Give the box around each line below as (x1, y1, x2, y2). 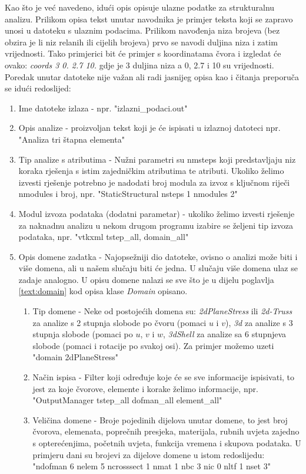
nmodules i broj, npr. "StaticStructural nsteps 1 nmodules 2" (18, 187, 238, 200)
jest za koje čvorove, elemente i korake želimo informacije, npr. (32, 382, 258, 394)
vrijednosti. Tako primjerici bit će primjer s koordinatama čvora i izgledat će (5, 47, 281, 60)
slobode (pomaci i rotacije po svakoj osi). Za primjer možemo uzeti (32, 339, 274, 351)
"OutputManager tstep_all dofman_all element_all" (32, 394, 222, 406)
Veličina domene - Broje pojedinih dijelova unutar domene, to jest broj (32, 413, 288, 426)
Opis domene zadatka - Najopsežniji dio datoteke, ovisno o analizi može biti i (18, 250, 298, 262)
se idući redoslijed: (5, 82, 71, 94)
